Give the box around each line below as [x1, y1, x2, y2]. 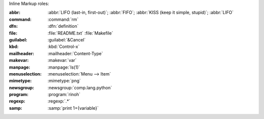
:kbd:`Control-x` [47, 44, 80, 50]
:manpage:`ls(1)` [47, 64, 80, 70]
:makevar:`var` [47, 58, 77, 63]
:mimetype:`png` [47, 78, 81, 84]
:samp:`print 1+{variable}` [47, 105, 99, 111]
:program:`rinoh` [47, 92, 81, 98]
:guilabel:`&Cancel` [47, 37, 86, 42]
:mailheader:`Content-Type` [47, 50, 103, 56]
